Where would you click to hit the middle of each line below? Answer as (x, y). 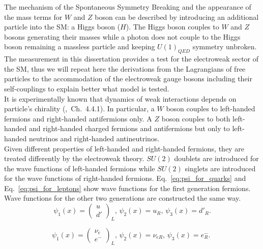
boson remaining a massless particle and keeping (80, 46)
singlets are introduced (220, 168)
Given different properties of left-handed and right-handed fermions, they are (124, 148)
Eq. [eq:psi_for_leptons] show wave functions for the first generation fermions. (127, 188)
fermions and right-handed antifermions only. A (78, 118)
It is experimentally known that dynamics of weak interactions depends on (120, 98)
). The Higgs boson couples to (172, 27)
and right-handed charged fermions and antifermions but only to (129, 128)
